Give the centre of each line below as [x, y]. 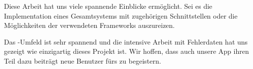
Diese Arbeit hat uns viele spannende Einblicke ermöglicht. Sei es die [108, 6]
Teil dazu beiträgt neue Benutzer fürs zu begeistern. [83, 60]
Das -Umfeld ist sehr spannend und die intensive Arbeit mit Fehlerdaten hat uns [126, 41]
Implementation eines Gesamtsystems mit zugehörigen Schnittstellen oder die [121, 15]
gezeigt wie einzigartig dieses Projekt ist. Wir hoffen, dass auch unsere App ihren [126, 51]
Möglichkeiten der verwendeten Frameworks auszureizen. [90, 25]
